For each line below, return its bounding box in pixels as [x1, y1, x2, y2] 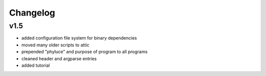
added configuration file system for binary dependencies [21, 35, 137, 41]
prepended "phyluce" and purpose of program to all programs [21, 49, 148, 55]
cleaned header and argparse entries [21, 56, 97, 61]
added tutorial [21, 62, 50, 68]
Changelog [9, 7, 55, 18]
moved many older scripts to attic [21, 42, 90, 48]
